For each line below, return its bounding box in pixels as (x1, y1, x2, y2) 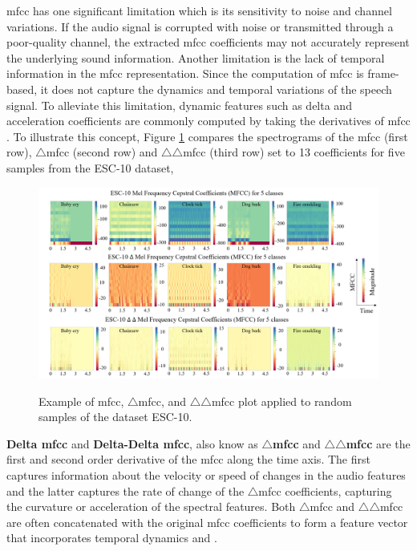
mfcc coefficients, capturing (258, 482, 392, 499)
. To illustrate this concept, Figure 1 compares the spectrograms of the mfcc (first (6, 128, 408, 144)
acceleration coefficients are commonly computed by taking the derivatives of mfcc (6, 112, 411, 129)
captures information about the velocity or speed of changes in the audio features (6, 467, 406, 483)
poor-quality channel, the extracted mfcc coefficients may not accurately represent (6, 34, 410, 51)
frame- (367, 65, 399, 82)
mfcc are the (346, 435, 411, 452)
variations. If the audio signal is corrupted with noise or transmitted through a (6, 18, 394, 34)
